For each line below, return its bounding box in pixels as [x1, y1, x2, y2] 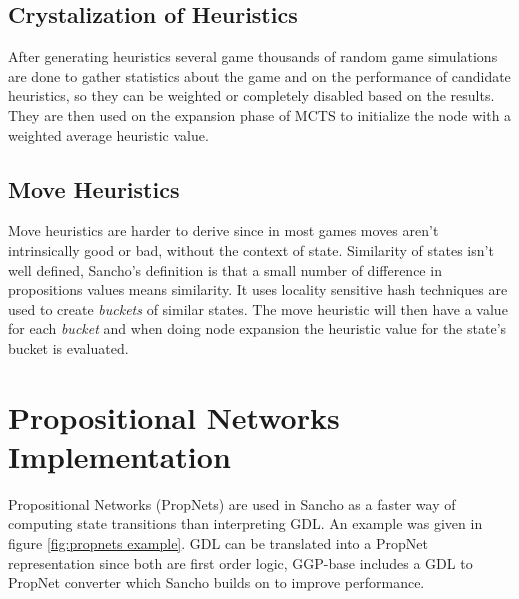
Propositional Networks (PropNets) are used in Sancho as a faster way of [8, 493, 456, 514]
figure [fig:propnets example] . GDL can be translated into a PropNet [8, 533, 428, 554]
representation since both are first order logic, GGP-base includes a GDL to [8, 552, 473, 573]
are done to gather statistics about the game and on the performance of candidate [8, 65, 511, 86]
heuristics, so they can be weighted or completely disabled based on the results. [8, 85, 495, 106]
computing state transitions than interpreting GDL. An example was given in [8, 513, 483, 534]
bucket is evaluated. [8, 337, 129, 358]
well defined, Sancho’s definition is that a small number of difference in [8, 259, 442, 280]
